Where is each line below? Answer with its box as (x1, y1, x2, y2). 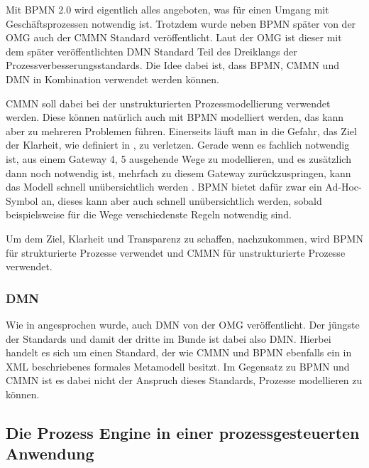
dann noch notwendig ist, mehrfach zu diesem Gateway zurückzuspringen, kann (6, 165, 351, 180)
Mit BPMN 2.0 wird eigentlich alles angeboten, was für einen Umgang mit (6, 2, 329, 16)
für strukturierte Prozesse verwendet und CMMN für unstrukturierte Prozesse (6, 245, 346, 260)
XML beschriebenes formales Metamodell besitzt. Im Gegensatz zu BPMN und (6, 358, 350, 373)
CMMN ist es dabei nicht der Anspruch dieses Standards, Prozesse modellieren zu (6, 373, 363, 388)
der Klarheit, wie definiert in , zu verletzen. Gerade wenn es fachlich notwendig (6, 137, 350, 152)
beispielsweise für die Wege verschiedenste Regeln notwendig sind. (6, 207, 292, 222)
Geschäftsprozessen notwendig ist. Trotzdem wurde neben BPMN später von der (6, 16, 356, 31)
